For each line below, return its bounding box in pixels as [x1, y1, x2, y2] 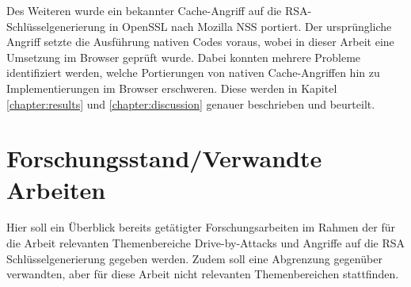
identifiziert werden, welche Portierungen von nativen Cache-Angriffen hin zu [6, 64, 380, 81]
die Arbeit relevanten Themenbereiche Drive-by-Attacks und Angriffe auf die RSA [6, 235, 405, 251]
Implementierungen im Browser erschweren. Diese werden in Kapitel [6, 79, 337, 96]
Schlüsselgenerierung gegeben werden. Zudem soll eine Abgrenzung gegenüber [6, 250, 382, 266]
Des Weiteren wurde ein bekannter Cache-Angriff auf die [6, 2, 282, 18]
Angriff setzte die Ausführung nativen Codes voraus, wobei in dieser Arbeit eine [6, 33, 394, 50]
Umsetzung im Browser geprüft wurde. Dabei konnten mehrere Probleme [6, 48, 361, 65]
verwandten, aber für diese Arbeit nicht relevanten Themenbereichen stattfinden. [6, 266, 399, 282]
